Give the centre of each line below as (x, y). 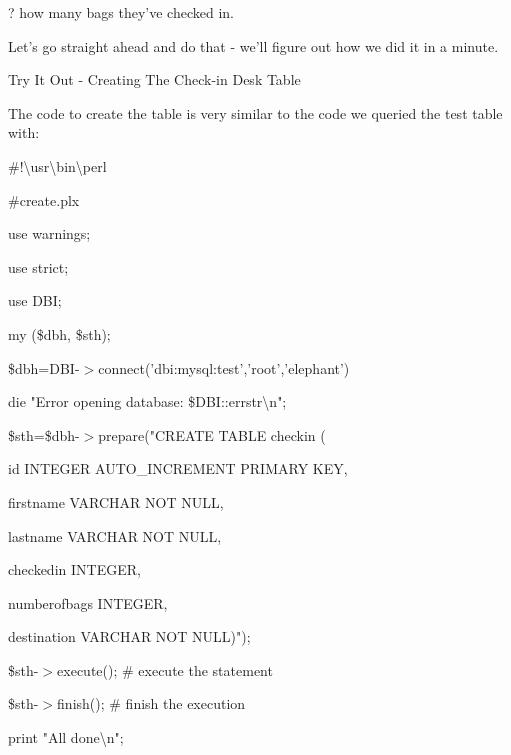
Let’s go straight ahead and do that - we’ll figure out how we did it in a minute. (253, 45)
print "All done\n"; (66, 737)
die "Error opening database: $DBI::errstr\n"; (147, 401)
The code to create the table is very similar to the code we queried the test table (255, 112)
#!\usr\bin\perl (57, 165)
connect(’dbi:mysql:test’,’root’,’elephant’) (224, 367)
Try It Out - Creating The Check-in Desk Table (154, 79)
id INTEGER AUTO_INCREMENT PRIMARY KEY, (178, 468)
